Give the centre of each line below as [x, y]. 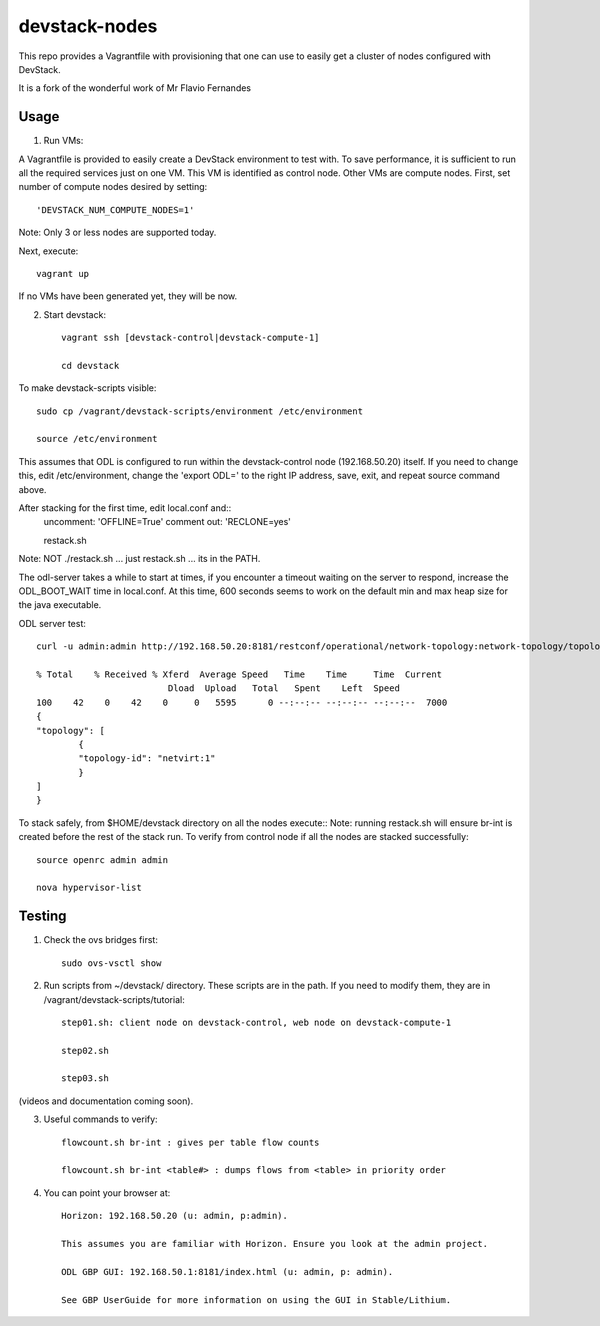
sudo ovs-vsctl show [111, 963]
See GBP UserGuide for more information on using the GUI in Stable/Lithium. [256, 1299]
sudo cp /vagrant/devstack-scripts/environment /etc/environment [200, 411]
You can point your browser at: [107, 1192]
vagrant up [63, 273]
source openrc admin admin [102, 859]
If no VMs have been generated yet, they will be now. [128, 296]
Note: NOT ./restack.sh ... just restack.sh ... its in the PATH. [139, 559]
